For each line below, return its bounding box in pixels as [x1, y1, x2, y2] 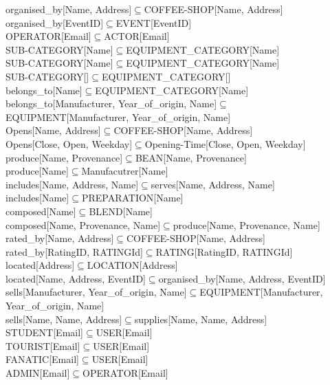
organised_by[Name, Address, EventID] [158, 271, 326, 285]
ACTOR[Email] [104, 29, 170, 43]
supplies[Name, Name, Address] [134, 311, 267, 326]
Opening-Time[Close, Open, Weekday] [144, 136, 306, 151]
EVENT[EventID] [115, 15, 192, 30]
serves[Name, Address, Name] [151, 177, 275, 191]
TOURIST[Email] [5, 338, 80, 353]
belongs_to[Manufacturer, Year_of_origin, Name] [5, 96, 217, 111]
